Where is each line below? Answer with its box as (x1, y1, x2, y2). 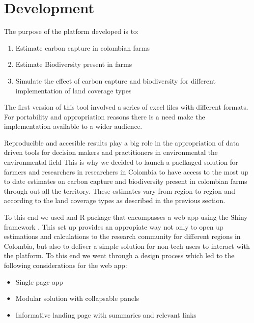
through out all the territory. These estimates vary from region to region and (4, 185, 235, 196)
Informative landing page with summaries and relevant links (15, 309, 197, 320)
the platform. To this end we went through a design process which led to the (4, 250, 235, 261)
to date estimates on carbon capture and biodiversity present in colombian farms (4, 176, 247, 186)
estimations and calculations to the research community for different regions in (4, 231, 241, 241)
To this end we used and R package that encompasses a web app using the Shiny (4, 212, 248, 222)
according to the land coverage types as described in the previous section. (4, 195, 226, 206)
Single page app (15, 276, 63, 287)
